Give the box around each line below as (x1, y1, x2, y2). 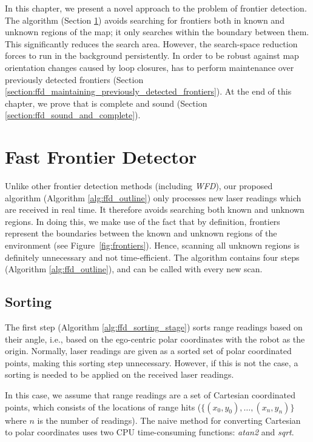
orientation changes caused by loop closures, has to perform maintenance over (5, 61, 294, 73)
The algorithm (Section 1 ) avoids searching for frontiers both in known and (5, 13, 284, 26)
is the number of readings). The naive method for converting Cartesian (37, 414, 301, 426)
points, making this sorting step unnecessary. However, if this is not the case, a (5, 356, 298, 369)
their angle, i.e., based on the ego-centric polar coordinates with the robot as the (5, 332, 305, 345)
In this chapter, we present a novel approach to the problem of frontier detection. (5, 2, 307, 14)
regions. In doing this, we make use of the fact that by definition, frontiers (5, 215, 280, 227)
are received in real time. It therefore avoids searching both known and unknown (5, 203, 305, 216)
